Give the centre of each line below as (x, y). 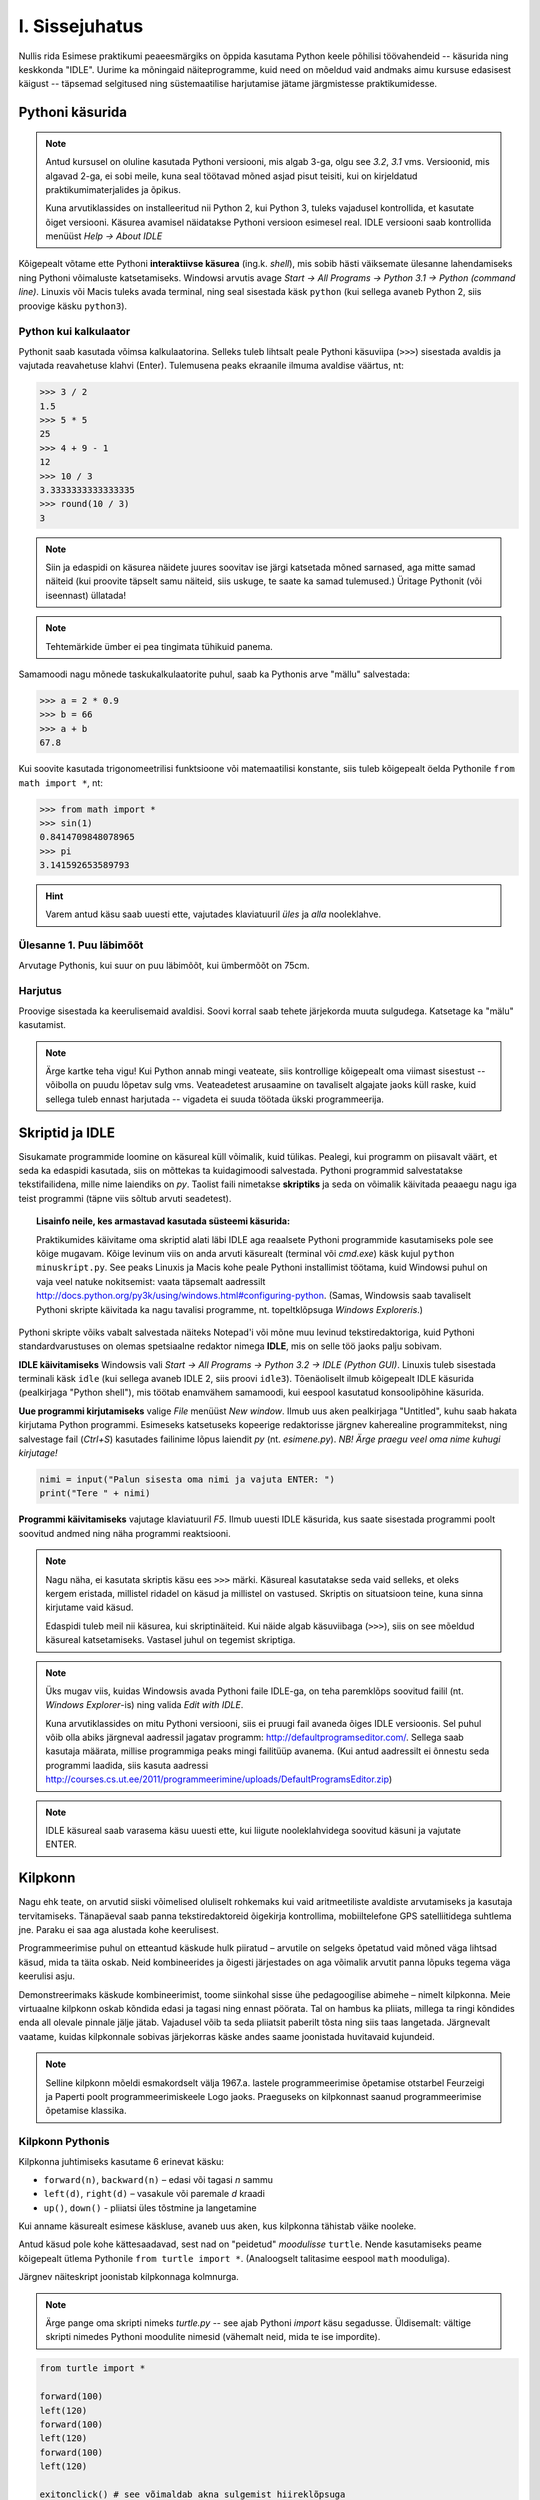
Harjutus (40, 991)
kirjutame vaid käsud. (89, 1607)
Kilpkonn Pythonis (64, 2142)
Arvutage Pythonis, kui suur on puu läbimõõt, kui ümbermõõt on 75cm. (164, 965)
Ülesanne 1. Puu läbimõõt (81, 945)
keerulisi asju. (46, 1976)
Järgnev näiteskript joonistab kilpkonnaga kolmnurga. (128, 2277)
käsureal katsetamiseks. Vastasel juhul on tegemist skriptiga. (170, 1640)
